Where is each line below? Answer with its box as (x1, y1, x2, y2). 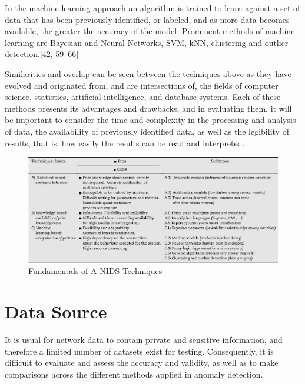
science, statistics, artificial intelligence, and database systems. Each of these (5, 91, 281, 103)
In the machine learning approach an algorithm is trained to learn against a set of (5, 2, 300, 14)
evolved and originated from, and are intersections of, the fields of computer (5, 79, 279, 91)
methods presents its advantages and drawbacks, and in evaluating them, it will (5, 102, 292, 114)
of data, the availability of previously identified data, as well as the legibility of (5, 125, 289, 137)
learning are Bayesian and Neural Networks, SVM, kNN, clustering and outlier (5, 36, 289, 48)
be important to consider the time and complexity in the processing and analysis (5, 113, 296, 126)
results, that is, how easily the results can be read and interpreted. (5, 136, 245, 149)
